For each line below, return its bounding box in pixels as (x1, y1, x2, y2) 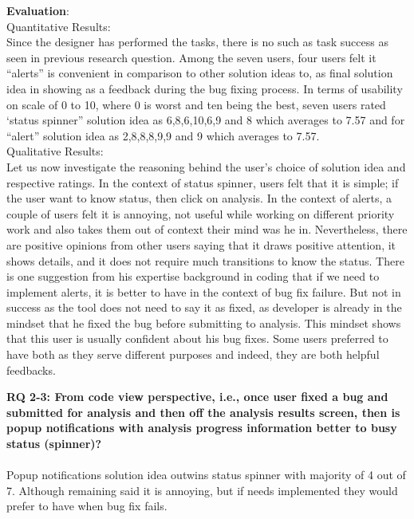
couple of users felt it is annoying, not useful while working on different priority (6, 205, 395, 222)
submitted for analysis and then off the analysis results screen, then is (6, 403, 400, 420)
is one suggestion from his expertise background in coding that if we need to (6, 268, 380, 285)
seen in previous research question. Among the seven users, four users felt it (6, 49, 377, 65)
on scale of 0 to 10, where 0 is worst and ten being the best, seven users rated (6, 96, 386, 112)
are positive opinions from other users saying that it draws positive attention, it (6, 236, 396, 253)
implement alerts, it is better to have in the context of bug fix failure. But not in (6, 283, 401, 300)
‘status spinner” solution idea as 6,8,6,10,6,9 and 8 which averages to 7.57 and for (6, 112, 405, 128)
